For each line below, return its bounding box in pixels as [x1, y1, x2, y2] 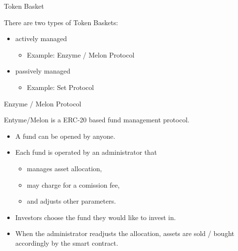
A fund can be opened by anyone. [15, 131, 115, 141]
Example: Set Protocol [27, 82, 94, 92]
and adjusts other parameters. [27, 196, 116, 206]
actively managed [15, 33, 67, 44]
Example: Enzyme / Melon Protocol [27, 49, 135, 59]
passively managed [15, 66, 71, 76]
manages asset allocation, [27, 163, 102, 173]
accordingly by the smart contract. [15, 237, 118, 248]
